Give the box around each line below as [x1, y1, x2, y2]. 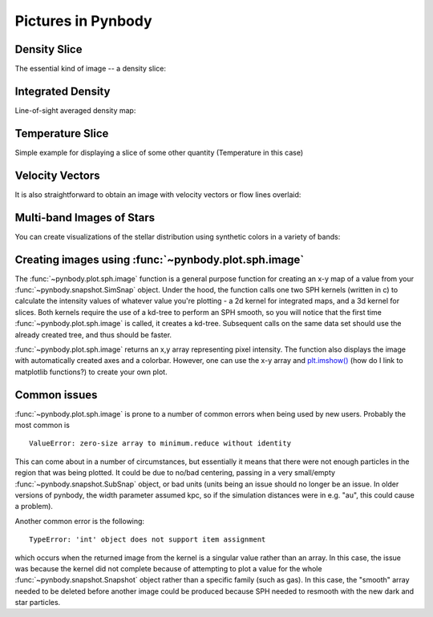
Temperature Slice [14, 127, 109, 140]
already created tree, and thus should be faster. [14, 329, 172, 340]
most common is [14, 421, 70, 430]
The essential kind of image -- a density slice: [14, 64, 166, 74]
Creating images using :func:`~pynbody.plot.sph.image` [14, 252, 305, 266]
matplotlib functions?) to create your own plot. [14, 367, 168, 377]
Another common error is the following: [14, 516, 144, 526]
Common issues [14, 388, 98, 401]
